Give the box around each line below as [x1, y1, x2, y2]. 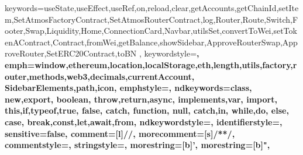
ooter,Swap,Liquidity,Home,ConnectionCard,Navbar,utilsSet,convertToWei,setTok [5, 24, 297, 37]
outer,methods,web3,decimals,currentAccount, [5, 70, 195, 82]
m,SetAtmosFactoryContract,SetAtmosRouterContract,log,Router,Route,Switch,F [5, 13, 298, 25]
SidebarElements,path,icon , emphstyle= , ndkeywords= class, [5, 82, 252, 94]
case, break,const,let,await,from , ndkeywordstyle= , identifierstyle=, [5, 115, 283, 128]
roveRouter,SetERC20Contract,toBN [5, 47, 137, 59]
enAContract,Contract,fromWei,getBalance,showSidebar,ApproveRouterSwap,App [5, 36, 298, 48]
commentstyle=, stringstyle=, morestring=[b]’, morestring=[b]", [5, 139, 270, 151]
